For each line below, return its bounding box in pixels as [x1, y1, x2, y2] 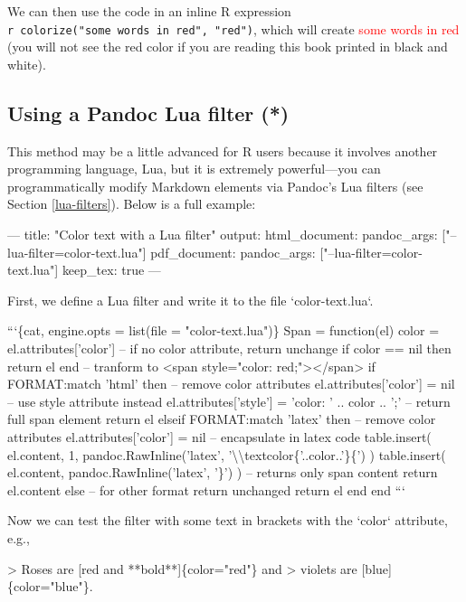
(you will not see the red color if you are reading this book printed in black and [7, 37, 448, 56]
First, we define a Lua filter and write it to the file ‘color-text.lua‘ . [7, 290, 374, 309]
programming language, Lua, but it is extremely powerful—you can [7, 159, 381, 178]
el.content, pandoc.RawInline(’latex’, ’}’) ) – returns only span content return [7, 463, 438, 482]
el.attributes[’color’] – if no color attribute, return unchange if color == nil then [7, 338, 452, 357]
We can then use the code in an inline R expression [7, 2, 291, 20]
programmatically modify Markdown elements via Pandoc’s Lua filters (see [7, 176, 423, 195]
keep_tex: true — [62, 260, 161, 279]
